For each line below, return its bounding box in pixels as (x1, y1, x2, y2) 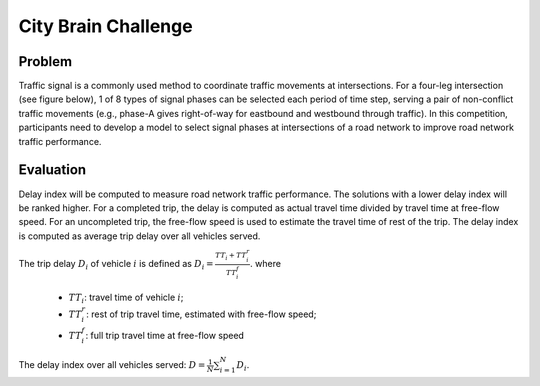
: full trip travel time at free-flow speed (85, 329, 245, 341)
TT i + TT (215, 251, 247, 262)
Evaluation (18, 161, 87, 179)
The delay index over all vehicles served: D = (18, 359, 206, 371)
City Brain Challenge (18, 15, 194, 37)
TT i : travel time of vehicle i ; (68, 291, 184, 305)
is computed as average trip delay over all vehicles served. (18, 230, 261, 242)
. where (250, 258, 282, 270)
